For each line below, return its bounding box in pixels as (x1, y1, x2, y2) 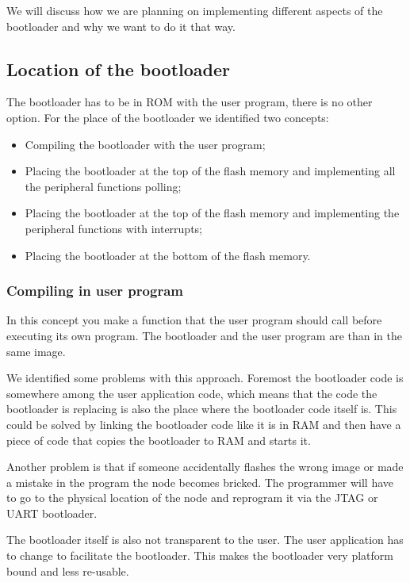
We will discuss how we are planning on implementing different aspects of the (6, 2, 383, 18)
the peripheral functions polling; (25, 178, 182, 194)
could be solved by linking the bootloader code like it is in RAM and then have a (6, 415, 401, 432)
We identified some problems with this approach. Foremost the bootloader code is (6, 369, 404, 386)
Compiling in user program (6, 281, 183, 301)
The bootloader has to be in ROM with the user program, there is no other (6, 94, 373, 110)
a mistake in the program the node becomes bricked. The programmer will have (6, 473, 394, 490)
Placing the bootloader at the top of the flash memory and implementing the (25, 205, 400, 221)
